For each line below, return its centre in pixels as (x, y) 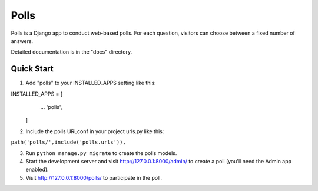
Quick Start (32, 69)
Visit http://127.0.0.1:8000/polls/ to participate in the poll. (94, 177)
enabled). (37, 169)
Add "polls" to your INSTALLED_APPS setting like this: (91, 83)
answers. (22, 41)
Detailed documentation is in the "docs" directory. (72, 52)
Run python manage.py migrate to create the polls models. (101, 153)
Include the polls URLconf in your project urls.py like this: (95, 131)
